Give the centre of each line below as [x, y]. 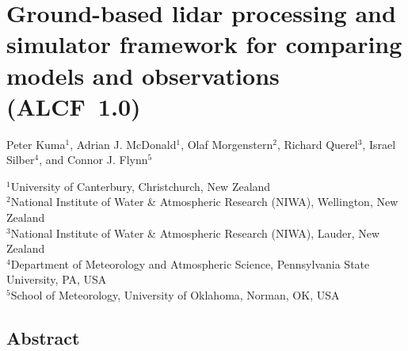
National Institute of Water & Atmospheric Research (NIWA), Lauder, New [195, 233]
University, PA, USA [57, 279]
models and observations [143, 75]
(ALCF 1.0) [74, 106]
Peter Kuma [36, 144]
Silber [21, 160]
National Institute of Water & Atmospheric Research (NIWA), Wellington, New [204, 202]
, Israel [379, 144]
